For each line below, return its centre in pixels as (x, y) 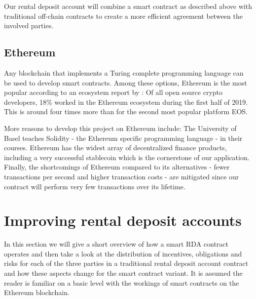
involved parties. (29, 25)
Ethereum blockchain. (37, 292)
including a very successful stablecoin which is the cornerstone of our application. (127, 157)
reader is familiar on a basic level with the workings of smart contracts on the (122, 282)
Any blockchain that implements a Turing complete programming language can (124, 72)
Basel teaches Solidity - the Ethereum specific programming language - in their (123, 138)
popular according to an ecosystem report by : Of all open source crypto (113, 92)
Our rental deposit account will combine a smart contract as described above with (128, 6)
